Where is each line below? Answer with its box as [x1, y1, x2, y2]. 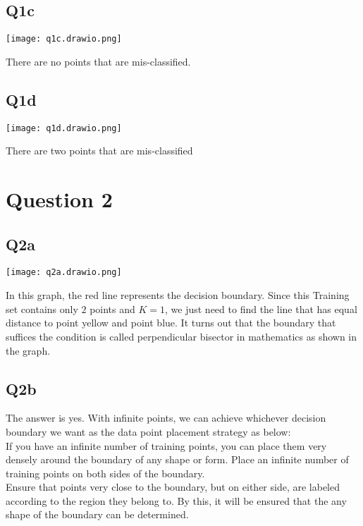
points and [90, 301, 135, 316]
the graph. [6, 343, 51, 357]
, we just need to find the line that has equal [165, 301, 357, 316]
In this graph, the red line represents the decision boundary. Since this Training [6, 288, 350, 302]
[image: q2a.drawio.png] [6, 267, 122, 278]
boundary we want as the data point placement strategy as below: [6, 424, 291, 439]
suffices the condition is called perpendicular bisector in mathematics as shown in [6, 329, 357, 343]
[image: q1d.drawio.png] [6, 123, 122, 133]
